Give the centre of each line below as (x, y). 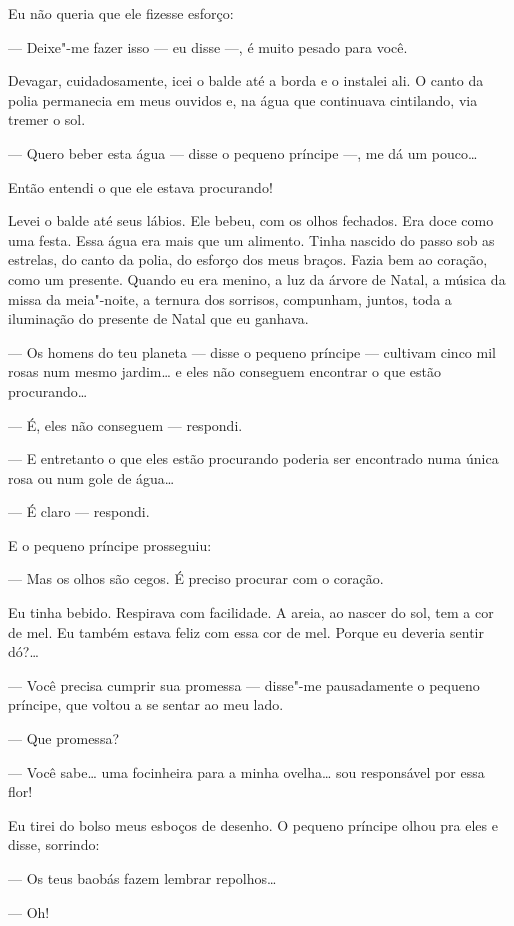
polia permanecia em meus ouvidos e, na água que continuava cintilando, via (243, 99)
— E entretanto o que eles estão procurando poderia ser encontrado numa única (253, 458)
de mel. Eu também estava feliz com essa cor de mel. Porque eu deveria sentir (246, 631)
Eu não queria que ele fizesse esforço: (121, 13)
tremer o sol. (47, 119)
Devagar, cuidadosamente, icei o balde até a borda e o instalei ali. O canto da (246, 80)
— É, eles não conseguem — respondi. (125, 424)
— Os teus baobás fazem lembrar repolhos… (142, 878)
